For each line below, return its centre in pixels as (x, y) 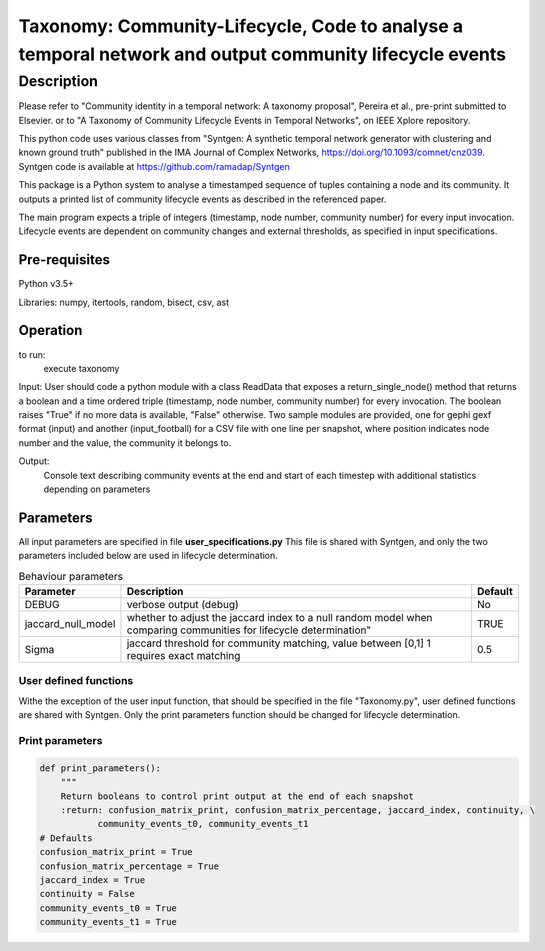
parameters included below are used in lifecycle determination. (148, 556)
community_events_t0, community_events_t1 (203, 824)
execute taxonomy (81, 368)
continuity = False (87, 894)
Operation (50, 330)
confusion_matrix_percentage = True (129, 866)
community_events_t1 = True (108, 922)
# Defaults (66, 838)
